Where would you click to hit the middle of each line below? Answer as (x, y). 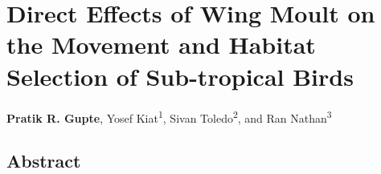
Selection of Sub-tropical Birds (180, 76)
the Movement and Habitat (161, 45)
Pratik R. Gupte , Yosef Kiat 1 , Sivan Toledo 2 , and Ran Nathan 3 (169, 116)
